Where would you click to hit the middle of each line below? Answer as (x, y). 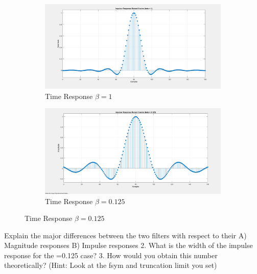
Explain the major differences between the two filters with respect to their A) (125, 235)
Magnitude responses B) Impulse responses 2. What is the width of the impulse (128, 245)
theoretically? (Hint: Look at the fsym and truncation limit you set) (111, 265)
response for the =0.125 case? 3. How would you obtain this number (111, 255)
